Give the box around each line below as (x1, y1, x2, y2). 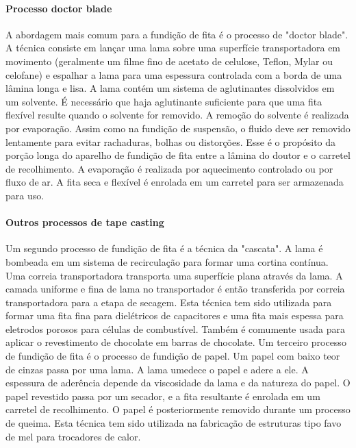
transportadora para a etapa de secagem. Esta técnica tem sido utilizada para (5, 295, 332, 309)
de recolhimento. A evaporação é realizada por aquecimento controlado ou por (5, 161, 333, 175)
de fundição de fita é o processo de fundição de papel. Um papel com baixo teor (5, 349, 340, 363)
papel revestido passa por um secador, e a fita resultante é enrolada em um (5, 388, 320, 403)
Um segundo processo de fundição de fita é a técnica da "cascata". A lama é (5, 241, 323, 256)
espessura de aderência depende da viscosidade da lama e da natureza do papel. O (5, 375, 351, 390)
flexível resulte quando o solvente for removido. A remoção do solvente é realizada (5, 108, 349, 122)
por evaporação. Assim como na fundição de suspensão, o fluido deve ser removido (5, 121, 351, 135)
